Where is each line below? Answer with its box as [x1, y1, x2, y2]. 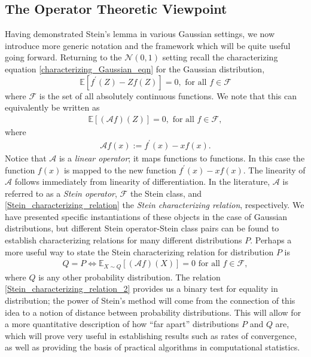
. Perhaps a [250, 234, 292, 246]
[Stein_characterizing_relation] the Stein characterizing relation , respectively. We [5, 199, 304, 211]
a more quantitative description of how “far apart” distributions [5, 318, 239, 330]
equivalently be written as [5, 101, 100, 114]
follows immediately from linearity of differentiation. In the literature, [14, 175, 270, 188]
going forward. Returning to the [5, 51, 122, 63]
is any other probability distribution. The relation [38, 270, 221, 283]
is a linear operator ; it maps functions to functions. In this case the [59, 151, 305, 164]
